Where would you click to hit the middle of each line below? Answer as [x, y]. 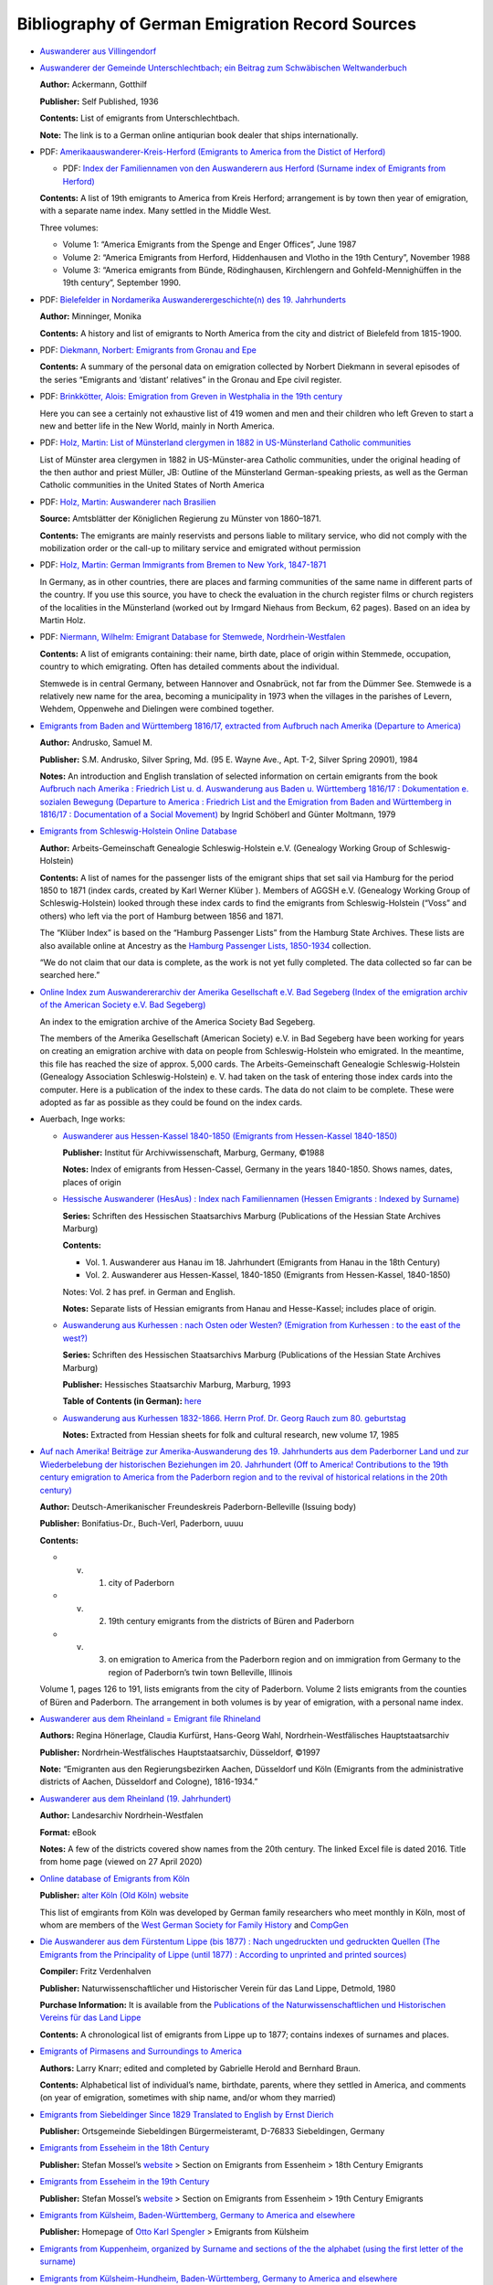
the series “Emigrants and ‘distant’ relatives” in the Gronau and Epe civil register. [191, 379]
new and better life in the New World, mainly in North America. [157, 426]
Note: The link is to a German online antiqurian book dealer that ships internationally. [199, 135]
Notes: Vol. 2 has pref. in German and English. [149, 1291]
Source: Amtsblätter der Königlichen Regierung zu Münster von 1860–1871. [180, 519]
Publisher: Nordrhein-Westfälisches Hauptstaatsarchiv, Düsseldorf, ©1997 [180, 1752]
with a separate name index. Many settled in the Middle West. [156, 211]
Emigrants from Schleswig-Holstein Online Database [138, 831]
